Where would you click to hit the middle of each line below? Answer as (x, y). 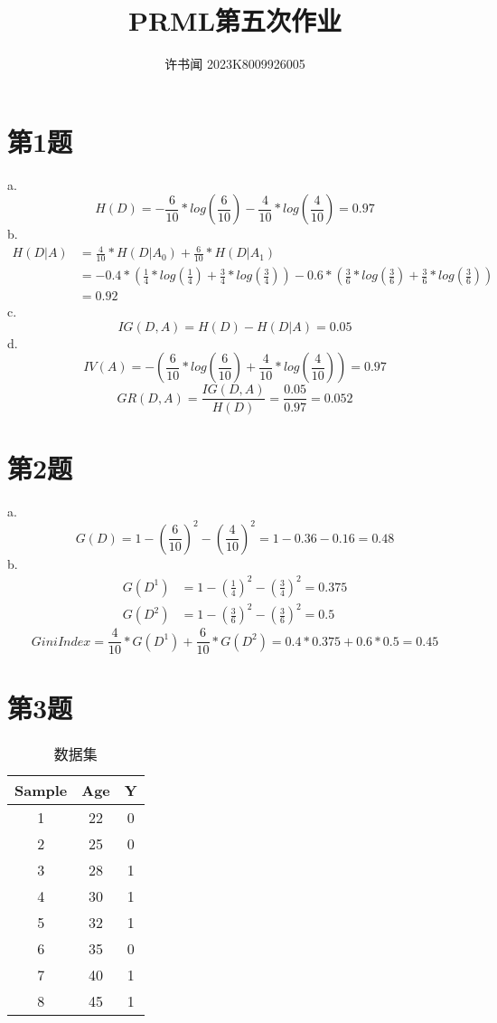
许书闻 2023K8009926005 (235, 64)
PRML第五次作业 (235, 20)
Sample (41, 790)
